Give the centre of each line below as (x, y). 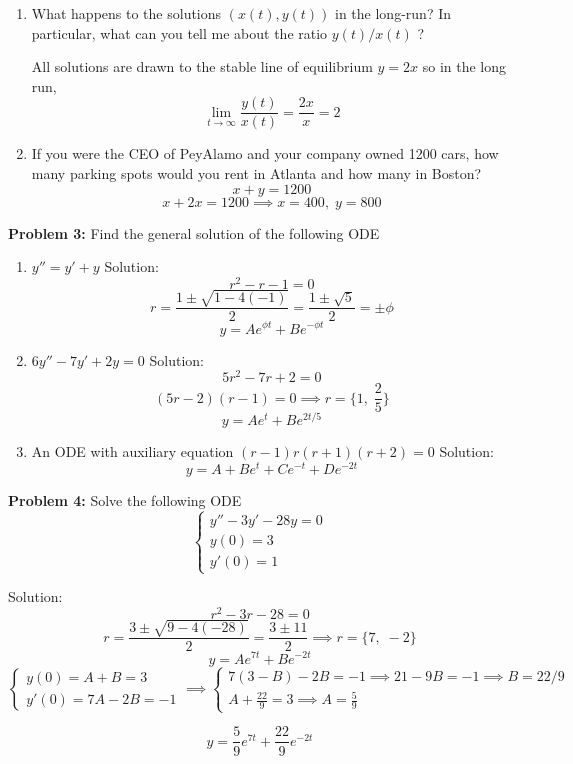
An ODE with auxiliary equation (132, 451)
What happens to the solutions (126, 13)
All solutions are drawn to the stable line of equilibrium (202, 66)
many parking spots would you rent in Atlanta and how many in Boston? (256, 173)
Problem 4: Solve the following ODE (125, 500)
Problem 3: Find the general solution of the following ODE (194, 232)
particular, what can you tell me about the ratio (179, 32)
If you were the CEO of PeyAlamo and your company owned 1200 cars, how (265, 153)
